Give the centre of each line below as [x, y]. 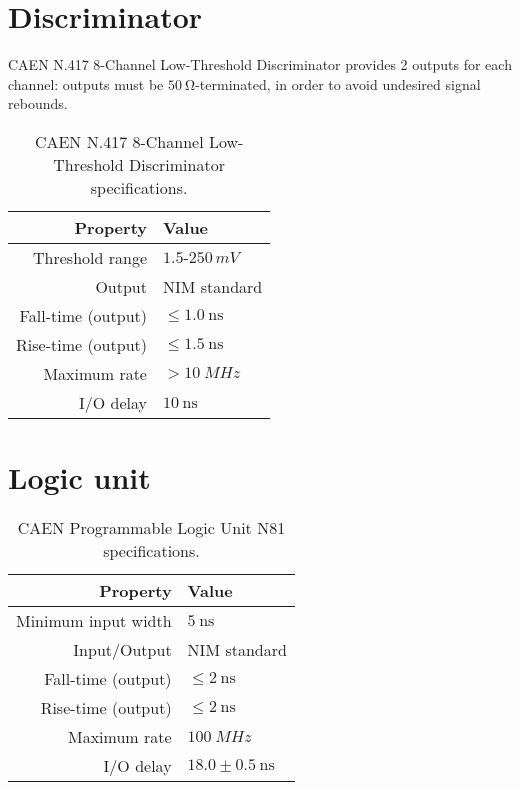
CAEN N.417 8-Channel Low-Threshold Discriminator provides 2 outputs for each [260, 64]
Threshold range [90, 257]
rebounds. [38, 103]
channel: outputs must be [86, 83]
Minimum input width [94, 621]
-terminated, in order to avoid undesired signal [338, 83]
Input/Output [122, 650]
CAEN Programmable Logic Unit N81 [151, 528]
